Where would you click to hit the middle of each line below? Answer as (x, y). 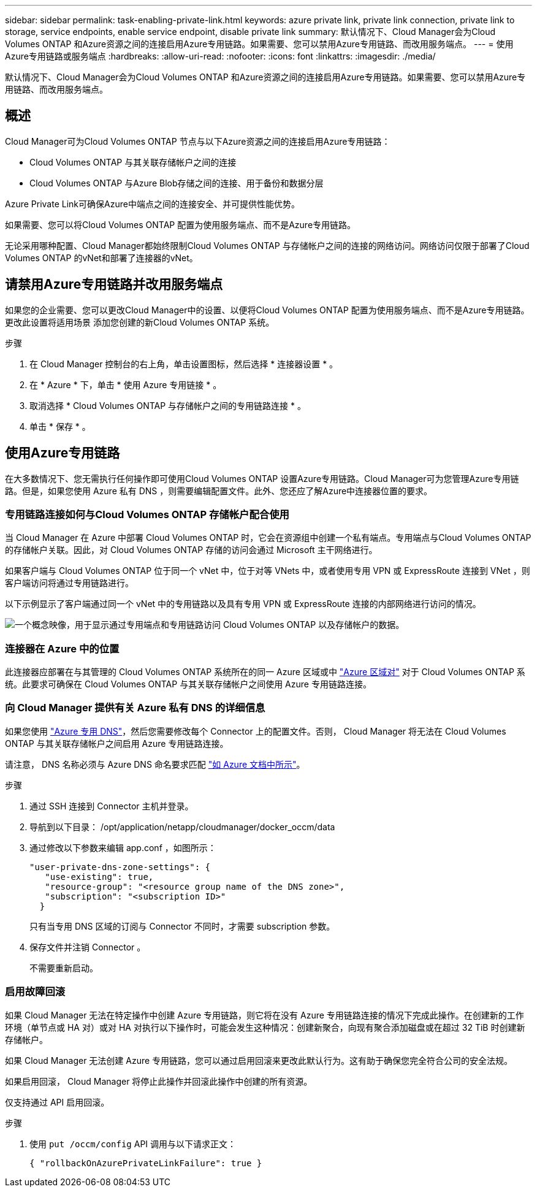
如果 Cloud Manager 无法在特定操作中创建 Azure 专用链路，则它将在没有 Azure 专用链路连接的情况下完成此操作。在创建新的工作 (265, 1015)
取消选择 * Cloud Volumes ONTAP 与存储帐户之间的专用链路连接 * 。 (168, 405)
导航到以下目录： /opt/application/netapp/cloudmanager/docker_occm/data (182, 827)
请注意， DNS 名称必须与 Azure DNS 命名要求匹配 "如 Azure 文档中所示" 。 (155, 764)
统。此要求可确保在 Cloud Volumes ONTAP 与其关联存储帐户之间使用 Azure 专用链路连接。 (188, 684)
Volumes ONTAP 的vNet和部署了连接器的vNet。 (101, 258)
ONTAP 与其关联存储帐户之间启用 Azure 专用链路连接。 (117, 743)
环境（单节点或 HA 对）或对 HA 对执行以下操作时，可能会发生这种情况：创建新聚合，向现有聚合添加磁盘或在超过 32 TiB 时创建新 (265, 1027)
